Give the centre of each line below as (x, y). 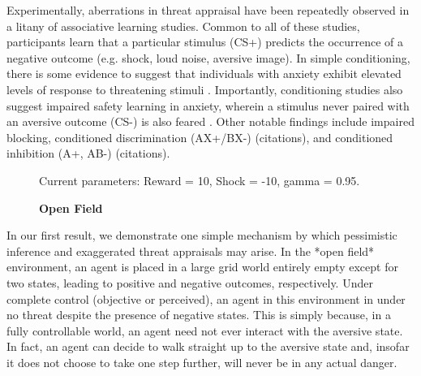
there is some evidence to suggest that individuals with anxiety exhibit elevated (204, 73)
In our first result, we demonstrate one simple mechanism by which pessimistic (202, 235)
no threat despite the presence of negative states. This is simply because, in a (199, 315)
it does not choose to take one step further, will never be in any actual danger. (202, 362)
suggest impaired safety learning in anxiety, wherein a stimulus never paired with (208, 105)
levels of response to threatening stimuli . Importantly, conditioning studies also (205, 89)
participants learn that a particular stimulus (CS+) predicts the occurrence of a (205, 42)
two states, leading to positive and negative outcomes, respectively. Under (190, 282)
